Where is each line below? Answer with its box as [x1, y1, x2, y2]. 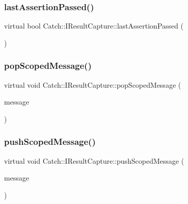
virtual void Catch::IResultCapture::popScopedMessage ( [4, 79, 181, 90]
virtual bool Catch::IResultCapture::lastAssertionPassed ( [4, 20, 183, 31]
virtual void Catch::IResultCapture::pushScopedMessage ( [4, 155, 184, 166]
